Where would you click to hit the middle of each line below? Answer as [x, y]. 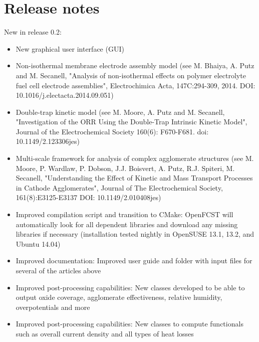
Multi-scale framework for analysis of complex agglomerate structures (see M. [135, 158]
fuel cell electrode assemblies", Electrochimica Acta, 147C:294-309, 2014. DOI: [136, 85]
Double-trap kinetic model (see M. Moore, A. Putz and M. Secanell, [120, 112]
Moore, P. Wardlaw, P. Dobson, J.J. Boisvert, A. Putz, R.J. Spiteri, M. [125, 168]
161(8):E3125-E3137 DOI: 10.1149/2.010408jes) [88, 197]
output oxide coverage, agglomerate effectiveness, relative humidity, [119, 297]
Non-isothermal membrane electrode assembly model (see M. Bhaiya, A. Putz [135, 65]
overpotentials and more [53, 307]
